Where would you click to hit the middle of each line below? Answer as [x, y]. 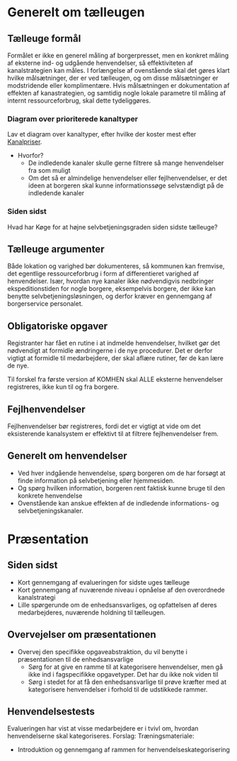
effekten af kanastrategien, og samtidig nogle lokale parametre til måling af [117, 93]
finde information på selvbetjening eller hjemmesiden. [96, 480]
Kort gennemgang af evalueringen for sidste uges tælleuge [103, 582]
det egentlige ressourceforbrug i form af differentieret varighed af [103, 274]
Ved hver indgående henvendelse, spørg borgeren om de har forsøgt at [121, 473]
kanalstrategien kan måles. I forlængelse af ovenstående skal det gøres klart [118, 70]
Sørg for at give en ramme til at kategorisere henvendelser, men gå [126, 667]
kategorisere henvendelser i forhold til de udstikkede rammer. [118, 689]
